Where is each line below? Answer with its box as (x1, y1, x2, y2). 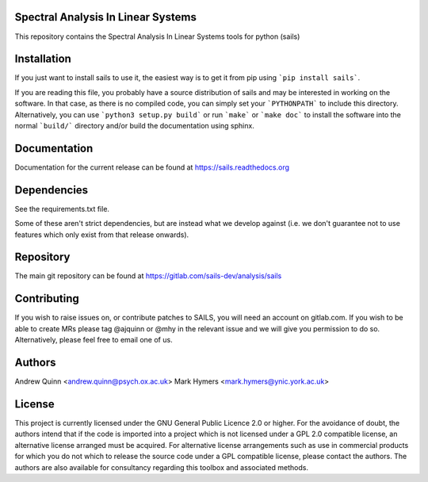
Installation (14, 52, 71, 66)
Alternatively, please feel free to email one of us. (14, 335, 174, 345)
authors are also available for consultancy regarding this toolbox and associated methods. (14, 462, 309, 472)
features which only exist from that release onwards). (14, 230, 189, 239)
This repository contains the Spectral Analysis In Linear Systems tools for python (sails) (14, 32, 300, 41)
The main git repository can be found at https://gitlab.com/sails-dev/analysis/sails (14, 271, 282, 281)
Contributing (14, 292, 79, 305)
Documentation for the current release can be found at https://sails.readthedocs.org (14, 163, 289, 172)
